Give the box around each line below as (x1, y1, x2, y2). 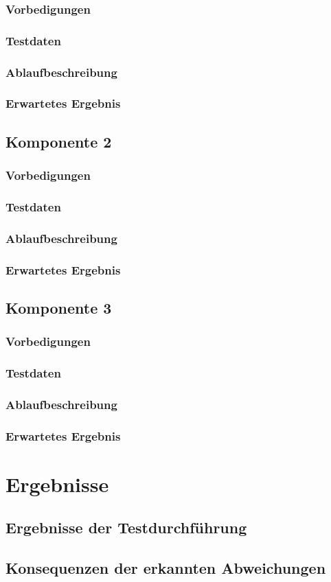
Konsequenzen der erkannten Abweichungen (5, 557, 326, 579)
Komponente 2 (5, 130, 112, 152)
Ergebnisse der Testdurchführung (5, 517, 247, 538)
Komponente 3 (5, 296, 112, 318)
